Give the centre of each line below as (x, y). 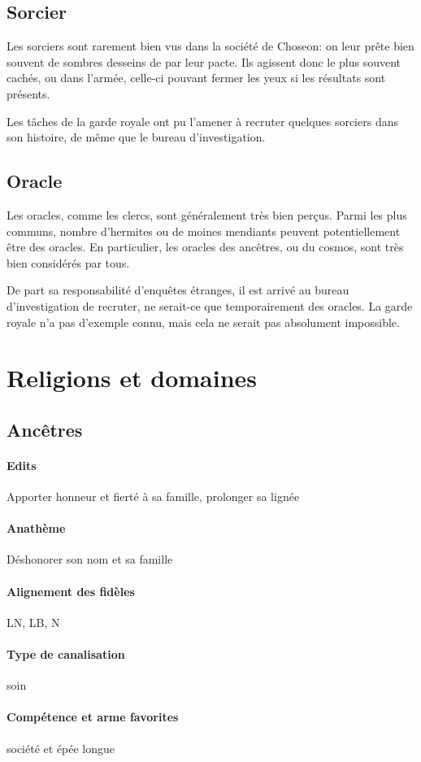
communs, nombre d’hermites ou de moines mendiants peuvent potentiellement (204, 231)
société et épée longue (61, 748)
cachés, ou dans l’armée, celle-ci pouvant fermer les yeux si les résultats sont (196, 78)
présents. (28, 93)
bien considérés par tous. (68, 262)
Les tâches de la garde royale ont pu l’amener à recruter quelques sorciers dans (202, 121)
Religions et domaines (132, 378)
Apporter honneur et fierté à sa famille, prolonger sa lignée (153, 496)
